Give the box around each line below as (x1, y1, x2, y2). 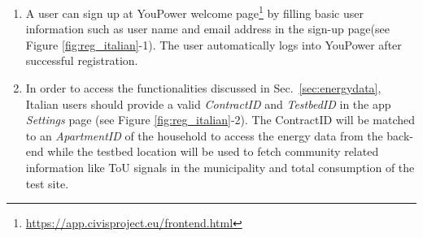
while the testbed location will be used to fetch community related (47, 143, 379, 160)
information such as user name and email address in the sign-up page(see (25, 20, 390, 37)
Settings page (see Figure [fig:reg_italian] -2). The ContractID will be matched (25, 111, 416, 128)
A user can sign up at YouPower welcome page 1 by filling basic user (25, 2, 364, 21)
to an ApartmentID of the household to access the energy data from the (25, 127, 383, 144)
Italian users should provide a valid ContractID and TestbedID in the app (25, 95, 391, 112)
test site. (25, 175, 69, 192)
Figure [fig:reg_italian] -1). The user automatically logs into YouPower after (25, 36, 402, 53)
